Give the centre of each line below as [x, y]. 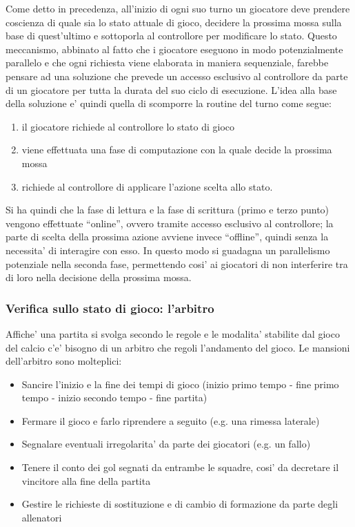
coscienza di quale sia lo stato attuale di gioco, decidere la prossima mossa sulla [174, 22]
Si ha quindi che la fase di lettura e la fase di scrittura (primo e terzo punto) [168, 210]
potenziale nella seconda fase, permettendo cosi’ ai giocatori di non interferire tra [177, 263]
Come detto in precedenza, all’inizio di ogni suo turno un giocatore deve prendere [178, 8]
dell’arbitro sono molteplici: [64, 361]
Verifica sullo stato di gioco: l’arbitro [110, 308]
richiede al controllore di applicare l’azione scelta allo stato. [147, 186]
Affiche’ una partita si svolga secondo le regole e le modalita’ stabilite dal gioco [173, 333]
